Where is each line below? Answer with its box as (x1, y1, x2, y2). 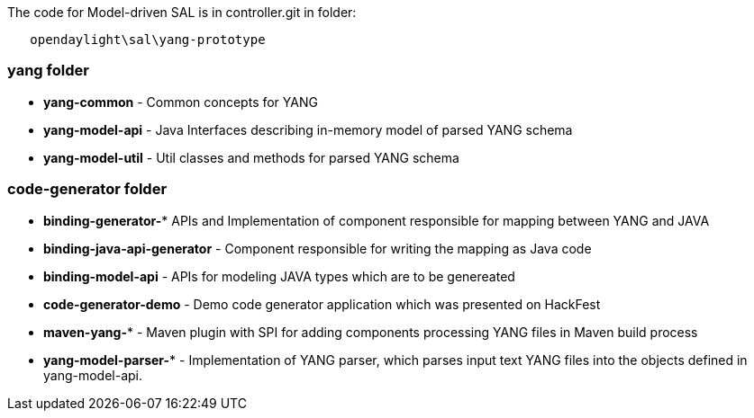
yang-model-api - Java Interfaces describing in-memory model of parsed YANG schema (43, 121, 573, 138)
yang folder (7, 61, 89, 80)
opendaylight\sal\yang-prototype (30, 32, 266, 47)
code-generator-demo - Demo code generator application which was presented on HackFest (43, 296, 601, 312)
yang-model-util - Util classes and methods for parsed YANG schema (43, 149, 459, 165)
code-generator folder (7, 180, 168, 199)
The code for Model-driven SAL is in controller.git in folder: (7, 4, 357, 20)
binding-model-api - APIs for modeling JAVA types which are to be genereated (43, 268, 515, 284)
